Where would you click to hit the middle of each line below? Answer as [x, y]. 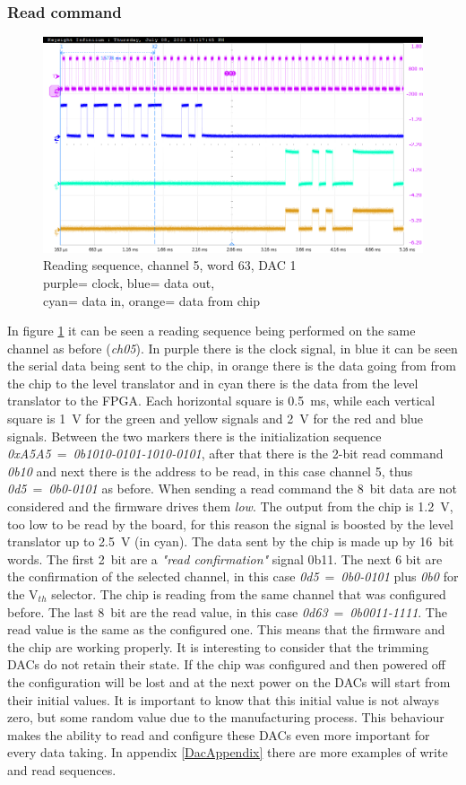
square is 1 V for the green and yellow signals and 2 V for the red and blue [216, 419]
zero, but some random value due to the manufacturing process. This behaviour [226, 717]
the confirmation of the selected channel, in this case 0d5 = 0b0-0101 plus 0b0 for [233, 576]
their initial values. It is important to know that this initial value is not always [223, 699]
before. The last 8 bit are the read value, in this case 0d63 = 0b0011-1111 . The [227, 611]
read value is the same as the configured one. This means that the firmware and [226, 629]
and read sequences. [62, 769]
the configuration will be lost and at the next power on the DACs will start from [229, 681]
